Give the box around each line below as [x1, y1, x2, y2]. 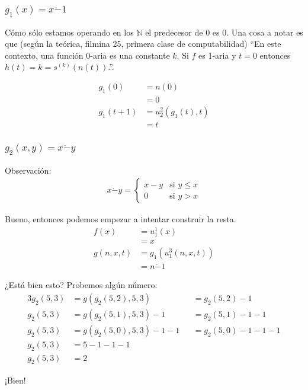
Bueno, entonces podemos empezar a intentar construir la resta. [5, 213, 236, 225]
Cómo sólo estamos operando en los [5, 25, 134, 38]
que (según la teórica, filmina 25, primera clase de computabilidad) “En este [5, 37, 281, 50]
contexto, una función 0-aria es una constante [5, 49, 170, 61]
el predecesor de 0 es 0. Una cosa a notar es [145, 25, 303, 38]
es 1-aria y [198, 49, 236, 61]
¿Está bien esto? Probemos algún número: [5, 279, 158, 291]
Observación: [5, 164, 52, 176]
